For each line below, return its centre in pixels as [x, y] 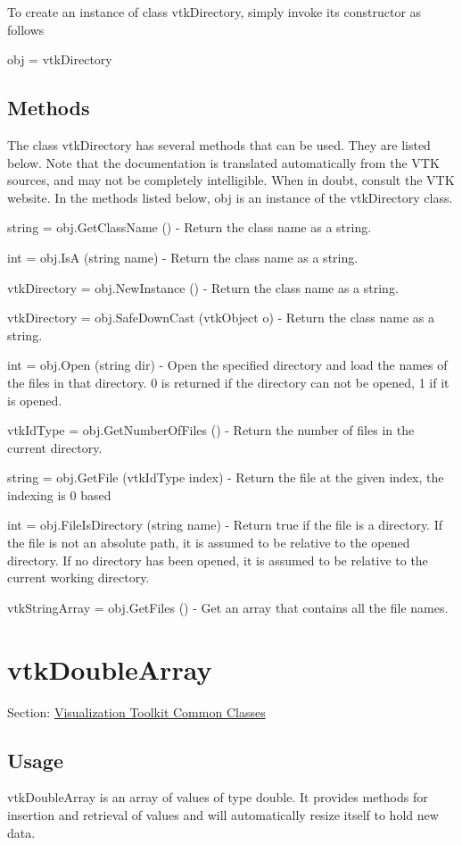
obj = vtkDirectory [60, 59]
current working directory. [78, 577]
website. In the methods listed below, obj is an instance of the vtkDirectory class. [230, 197]
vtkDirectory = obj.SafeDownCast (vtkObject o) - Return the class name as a [221, 318]
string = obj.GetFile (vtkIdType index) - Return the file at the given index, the [226, 477]
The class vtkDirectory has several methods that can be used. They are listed [219, 144]
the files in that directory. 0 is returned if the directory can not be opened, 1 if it [228, 382]
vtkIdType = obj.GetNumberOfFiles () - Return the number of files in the [211, 430]
